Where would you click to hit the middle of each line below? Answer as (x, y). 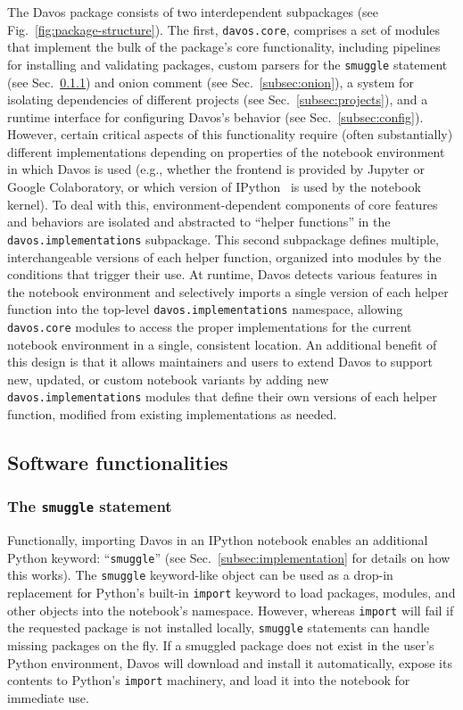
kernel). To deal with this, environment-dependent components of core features (223, 204)
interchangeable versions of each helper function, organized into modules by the (224, 256)
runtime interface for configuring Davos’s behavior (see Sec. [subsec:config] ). (215, 116)
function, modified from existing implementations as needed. (172, 414)
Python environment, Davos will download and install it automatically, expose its (230, 662)
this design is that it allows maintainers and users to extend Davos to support (220, 362)
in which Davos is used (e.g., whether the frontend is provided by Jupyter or (216, 169)
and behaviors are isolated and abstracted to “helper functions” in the (199, 222)
